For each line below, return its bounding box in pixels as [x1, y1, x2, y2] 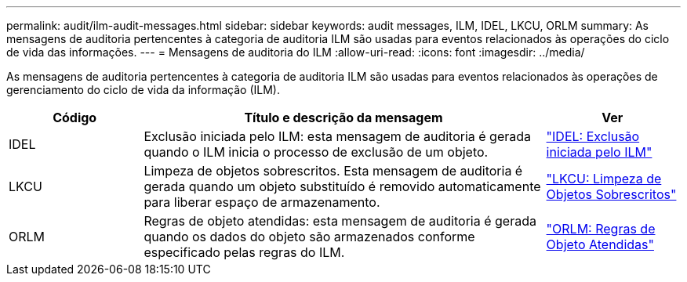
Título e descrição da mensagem [244, 110, 443, 125]
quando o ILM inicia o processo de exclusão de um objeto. [144, 144, 489, 160]
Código [53, 110, 97, 125]
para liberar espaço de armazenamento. [144, 194, 380, 210]
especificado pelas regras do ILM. [144, 244, 345, 260]
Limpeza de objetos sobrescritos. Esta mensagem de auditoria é [144, 163, 523, 179]
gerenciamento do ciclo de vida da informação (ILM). [6, 83, 280, 96]
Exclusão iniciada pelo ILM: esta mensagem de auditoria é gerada [144, 128, 532, 144]
